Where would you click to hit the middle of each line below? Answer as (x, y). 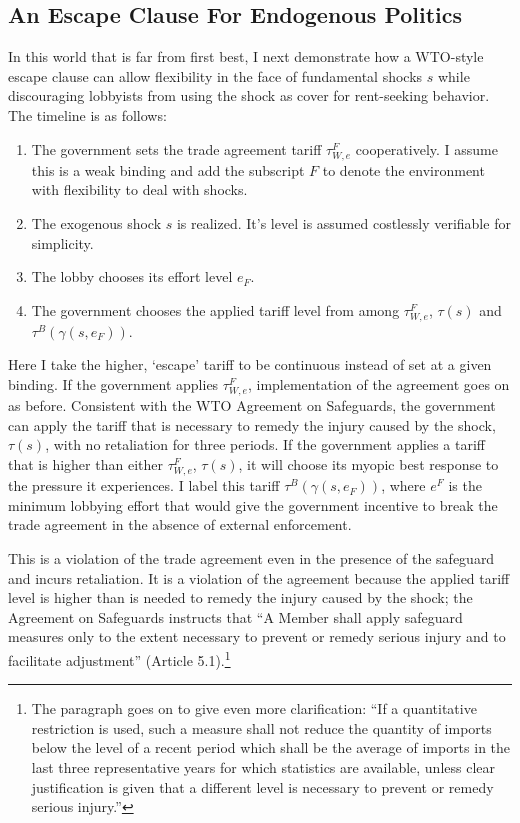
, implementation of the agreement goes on (378, 384)
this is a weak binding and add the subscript (168, 169)
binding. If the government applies (113, 384)
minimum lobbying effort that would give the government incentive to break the (253, 504)
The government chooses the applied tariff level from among (215, 309)
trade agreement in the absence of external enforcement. (180, 524)
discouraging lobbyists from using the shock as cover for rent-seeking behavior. (249, 95)
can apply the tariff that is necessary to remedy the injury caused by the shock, (252, 424)
